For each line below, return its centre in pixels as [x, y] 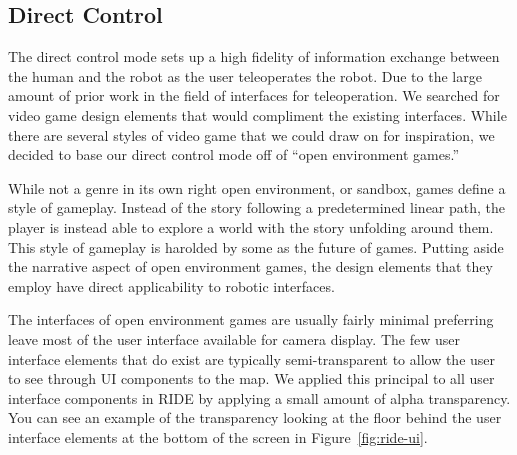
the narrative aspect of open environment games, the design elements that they [250, 266]
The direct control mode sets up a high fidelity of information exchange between [254, 56]
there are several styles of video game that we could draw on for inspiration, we [251, 134]
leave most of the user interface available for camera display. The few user [234, 338]
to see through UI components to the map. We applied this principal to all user [251, 378]
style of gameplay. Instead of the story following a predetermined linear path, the [257, 207]
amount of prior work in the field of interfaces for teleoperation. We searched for [254, 95]
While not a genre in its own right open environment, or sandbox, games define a [257, 187]
